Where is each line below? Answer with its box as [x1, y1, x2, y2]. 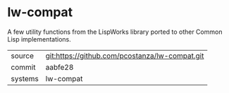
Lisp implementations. [7, 35, 72, 43]
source [11, 51, 34, 61]
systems [11, 73, 39, 83]
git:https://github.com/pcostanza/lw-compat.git [45, 51, 204, 61]
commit [11, 62, 36, 72]
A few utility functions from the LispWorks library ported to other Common [7, 27, 223, 36]
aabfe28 [45, 62, 74, 72]
